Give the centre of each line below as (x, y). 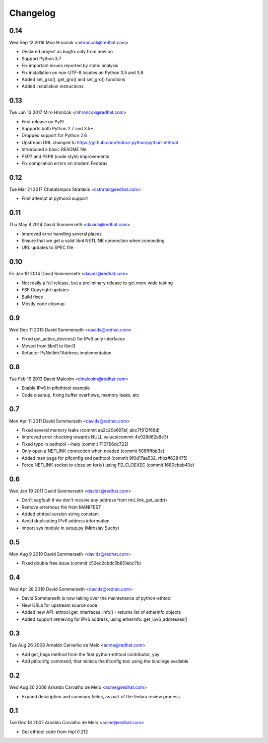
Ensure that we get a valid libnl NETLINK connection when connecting (93, 241)
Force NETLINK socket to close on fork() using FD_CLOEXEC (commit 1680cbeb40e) (108, 465)
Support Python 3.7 (41, 58)
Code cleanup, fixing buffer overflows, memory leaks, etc (80, 395)
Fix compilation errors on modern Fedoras (65, 164)
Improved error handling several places (62, 234)
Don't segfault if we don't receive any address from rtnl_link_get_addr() (94, 500)
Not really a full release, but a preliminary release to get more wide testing (97, 283)
